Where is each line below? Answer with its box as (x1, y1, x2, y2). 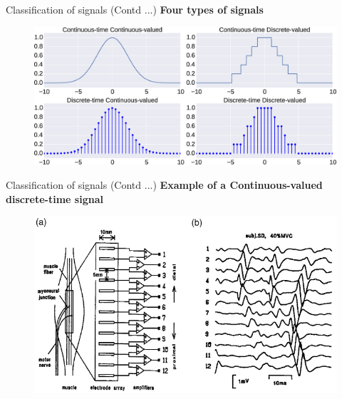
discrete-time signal (6, 191, 103, 206)
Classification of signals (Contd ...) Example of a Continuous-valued (6, 177, 323, 192)
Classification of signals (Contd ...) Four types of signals (6, 2, 264, 16)
